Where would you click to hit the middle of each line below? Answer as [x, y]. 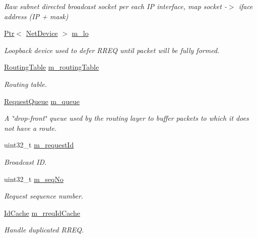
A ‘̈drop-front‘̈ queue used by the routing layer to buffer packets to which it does [126, 118]
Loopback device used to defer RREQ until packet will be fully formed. [112, 50]
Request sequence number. [44, 196]
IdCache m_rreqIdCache [42, 212]
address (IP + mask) [36, 16]
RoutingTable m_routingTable [52, 67]
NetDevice [42, 33]
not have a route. [30, 128]
